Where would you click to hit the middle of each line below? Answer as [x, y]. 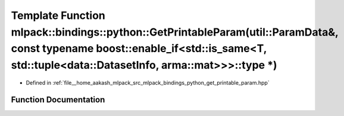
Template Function [58, 15]
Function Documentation [58, 100]
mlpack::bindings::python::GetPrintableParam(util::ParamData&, [175, 32]
